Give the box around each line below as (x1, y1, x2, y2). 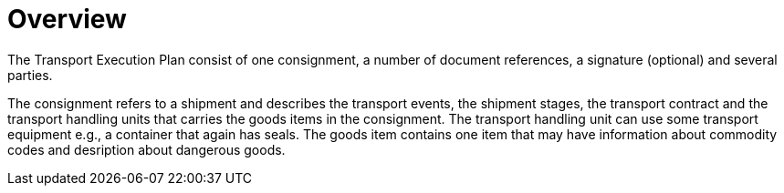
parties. (7, 66, 53, 83)
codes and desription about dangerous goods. (7, 141, 286, 157)
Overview (7, 4, 127, 35)
